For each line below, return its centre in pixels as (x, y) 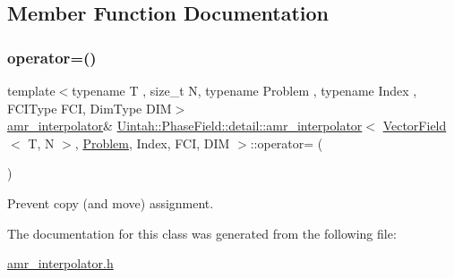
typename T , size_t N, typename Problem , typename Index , (244, 90)
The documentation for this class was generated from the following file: (202, 233)
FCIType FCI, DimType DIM (90, 108)
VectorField (415, 126)
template (31, 90)
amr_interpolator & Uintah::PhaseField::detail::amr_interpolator (185, 126)
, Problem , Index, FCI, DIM (152, 143)
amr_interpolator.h (60, 263)
